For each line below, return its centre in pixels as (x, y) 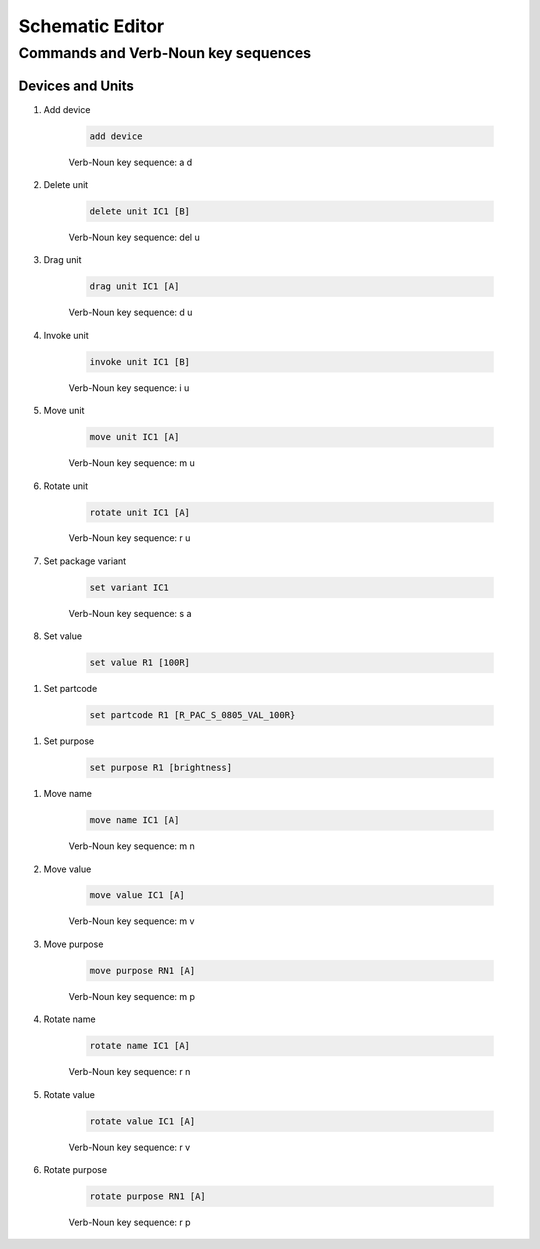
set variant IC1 (129, 587)
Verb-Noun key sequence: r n (129, 1072)
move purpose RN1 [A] (142, 970)
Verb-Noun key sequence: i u (129, 387)
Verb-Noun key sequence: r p (129, 1222)
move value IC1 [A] (137, 895)
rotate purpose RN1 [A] (148, 1196)
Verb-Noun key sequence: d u (130, 312)
